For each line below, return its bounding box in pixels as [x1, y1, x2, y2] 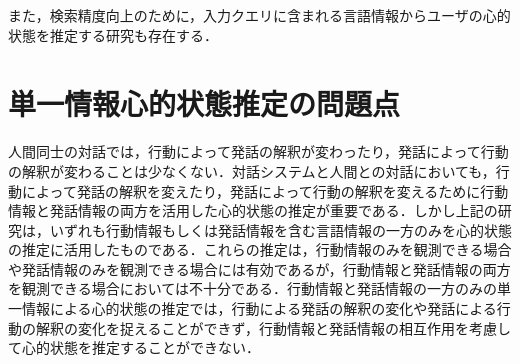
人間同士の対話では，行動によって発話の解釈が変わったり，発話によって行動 [8, 141, 509, 162]
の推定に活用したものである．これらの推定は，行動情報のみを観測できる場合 [8, 239, 512, 260]
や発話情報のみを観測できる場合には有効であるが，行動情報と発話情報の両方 [8, 258, 511, 279]
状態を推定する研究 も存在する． [8, 24, 218, 45]
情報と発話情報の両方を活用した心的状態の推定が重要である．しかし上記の [8, 200, 498, 221]
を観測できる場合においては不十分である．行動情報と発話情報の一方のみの [8, 278, 497, 299]
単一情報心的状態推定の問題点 [8, 83, 401, 124]
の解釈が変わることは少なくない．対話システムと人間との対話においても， [8, 160, 496, 181]
